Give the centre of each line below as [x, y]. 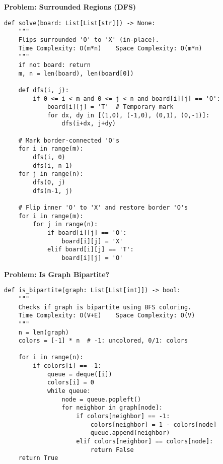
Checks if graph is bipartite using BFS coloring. [105, 307]
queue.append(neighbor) [130, 433]
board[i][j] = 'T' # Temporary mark [110, 107]
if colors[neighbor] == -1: [123, 416]
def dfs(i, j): [44, 90]
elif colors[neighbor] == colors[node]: [145, 442]
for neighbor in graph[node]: [112, 408]
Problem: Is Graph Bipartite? [57, 274]
